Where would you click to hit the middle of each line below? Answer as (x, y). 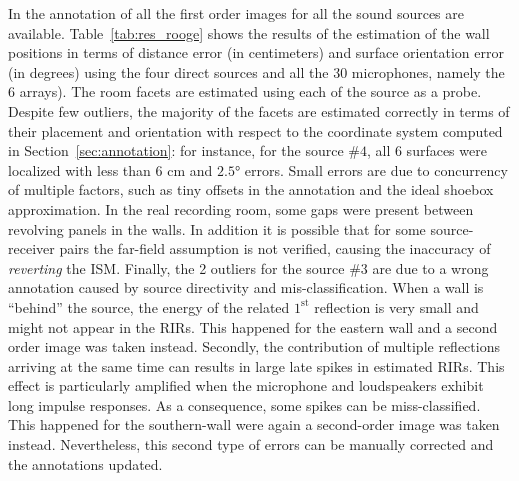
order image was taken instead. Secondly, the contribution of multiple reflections (254, 346)
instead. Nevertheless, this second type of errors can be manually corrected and (251, 444)
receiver (31, 248)
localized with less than (79, 169)
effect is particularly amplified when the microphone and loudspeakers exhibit (246, 385)
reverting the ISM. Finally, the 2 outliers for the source (176, 267)
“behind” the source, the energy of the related (149, 306)
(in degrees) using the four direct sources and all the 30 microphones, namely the (256, 71)
